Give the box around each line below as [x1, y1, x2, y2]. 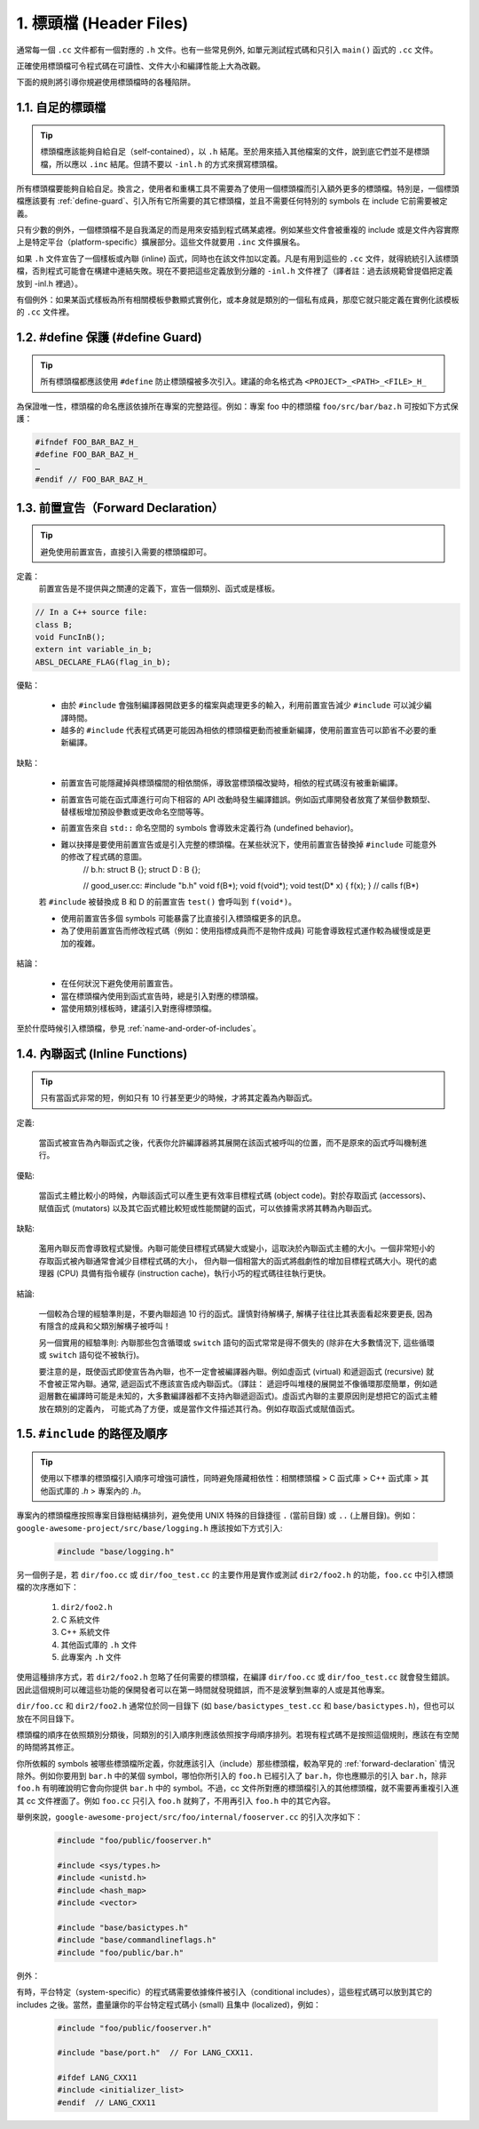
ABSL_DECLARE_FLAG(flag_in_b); [35, 657, 172, 666]
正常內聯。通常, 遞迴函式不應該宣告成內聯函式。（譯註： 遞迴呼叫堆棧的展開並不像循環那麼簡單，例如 [61, 1378, 430, 1389]
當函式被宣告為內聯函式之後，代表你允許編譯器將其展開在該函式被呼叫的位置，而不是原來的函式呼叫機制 [38, 1137, 420, 1148]
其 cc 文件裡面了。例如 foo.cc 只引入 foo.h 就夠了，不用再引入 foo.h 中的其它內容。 [16, 1795, 336, 1806]
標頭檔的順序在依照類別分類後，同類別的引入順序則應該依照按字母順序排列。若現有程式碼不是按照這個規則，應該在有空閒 [16, 1729, 459, 1740]
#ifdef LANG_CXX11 [57, 2073, 137, 2083]
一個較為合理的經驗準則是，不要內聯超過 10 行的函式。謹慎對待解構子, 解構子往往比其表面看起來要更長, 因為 [38, 1308, 434, 1319]
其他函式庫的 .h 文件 [60, 1639, 137, 1650]
